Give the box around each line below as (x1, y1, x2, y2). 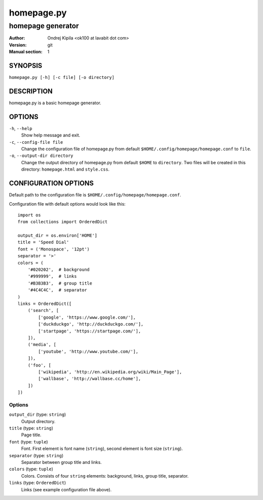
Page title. (21, 432, 41, 438)
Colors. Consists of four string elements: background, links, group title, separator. (21, 473, 189, 479)
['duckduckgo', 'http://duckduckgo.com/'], (38, 322, 144, 327)
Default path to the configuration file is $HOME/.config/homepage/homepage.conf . (9, 192, 181, 198)
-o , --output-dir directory (9, 153, 74, 158)
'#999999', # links (27, 273, 77, 279)
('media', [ (27, 342, 56, 347)
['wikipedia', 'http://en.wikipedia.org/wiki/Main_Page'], (38, 369, 182, 375)
